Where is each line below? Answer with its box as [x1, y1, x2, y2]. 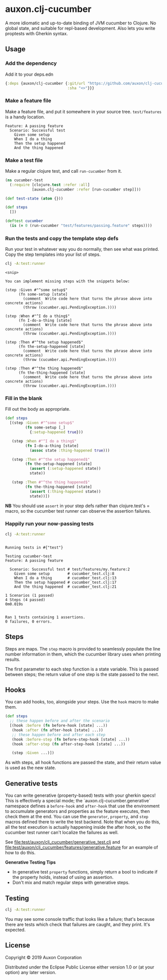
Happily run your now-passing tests [5, 520, 94, 527]
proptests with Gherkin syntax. [5, 30, 68, 36]
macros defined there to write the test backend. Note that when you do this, [5, 819, 161, 825]
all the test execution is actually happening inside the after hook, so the [5, 824, 151, 830]
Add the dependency [5, 60, 57, 67]
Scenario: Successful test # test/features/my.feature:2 [9, 566, 130, 572]
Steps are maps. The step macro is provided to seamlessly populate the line [5, 646, 161, 652]
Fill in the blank [5, 395, 43, 402]
